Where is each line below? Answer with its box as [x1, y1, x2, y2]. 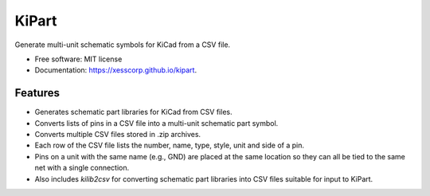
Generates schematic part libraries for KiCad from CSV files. [34, 108, 233, 117]
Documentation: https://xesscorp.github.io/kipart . [34, 65, 197, 75]
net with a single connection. [34, 163, 130, 173]
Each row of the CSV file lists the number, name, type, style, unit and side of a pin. [34, 140, 305, 151]
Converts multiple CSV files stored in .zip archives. [34, 130, 201, 139]
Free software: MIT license [34, 54, 123, 64]
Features [14, 86, 60, 100]
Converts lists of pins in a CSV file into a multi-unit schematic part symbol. [34, 118, 279, 127]
